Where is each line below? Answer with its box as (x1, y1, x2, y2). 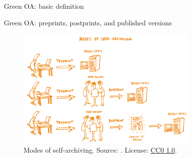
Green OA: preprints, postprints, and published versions (4, 17, 172, 27)
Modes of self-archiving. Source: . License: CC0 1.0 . (23, 144, 177, 155)
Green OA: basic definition (4, 1, 84, 11)
